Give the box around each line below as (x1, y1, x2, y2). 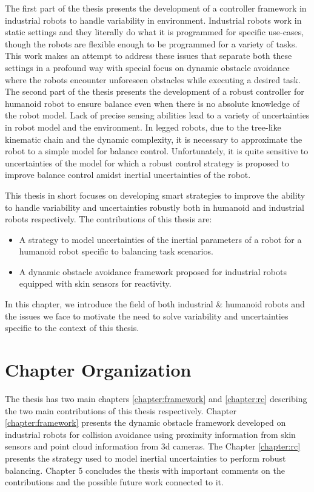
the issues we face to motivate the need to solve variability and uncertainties (5, 309, 289, 322)
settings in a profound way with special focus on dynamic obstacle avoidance (5, 61, 290, 73)
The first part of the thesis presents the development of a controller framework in (5, 2, 307, 14)
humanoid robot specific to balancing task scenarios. (19, 245, 213, 258)
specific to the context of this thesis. (5, 321, 139, 334)
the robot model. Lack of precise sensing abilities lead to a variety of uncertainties (5, 109, 310, 121)
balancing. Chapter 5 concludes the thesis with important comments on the (5, 463, 285, 476)
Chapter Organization (5, 357, 192, 382)
